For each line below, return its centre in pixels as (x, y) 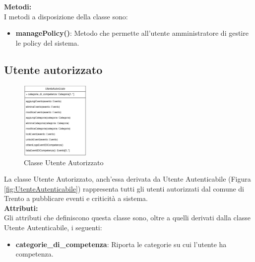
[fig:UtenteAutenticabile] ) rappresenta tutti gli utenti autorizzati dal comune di (124, 188)
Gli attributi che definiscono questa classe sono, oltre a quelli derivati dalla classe (127, 218)
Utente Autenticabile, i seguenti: (53, 228)
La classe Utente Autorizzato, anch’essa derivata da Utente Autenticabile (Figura (127, 179)
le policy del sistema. (47, 42)
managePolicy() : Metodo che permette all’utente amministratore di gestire (132, 33)
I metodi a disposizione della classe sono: (66, 16)
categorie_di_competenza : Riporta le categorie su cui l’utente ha (121, 244)
